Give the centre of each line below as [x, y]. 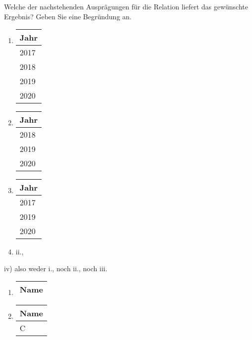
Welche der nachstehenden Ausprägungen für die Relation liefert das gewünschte [126, 6]
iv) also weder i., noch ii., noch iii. [56, 268]
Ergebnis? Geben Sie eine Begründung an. [68, 16]
